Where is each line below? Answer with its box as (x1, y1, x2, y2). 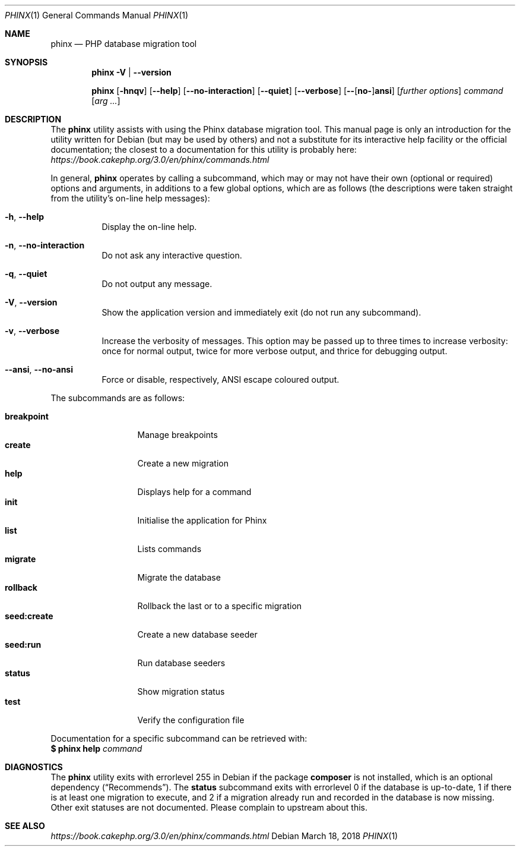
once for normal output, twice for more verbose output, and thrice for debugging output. (102, 346, 448, 356)
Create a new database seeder (137, 629, 258, 639)
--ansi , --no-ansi (5, 364, 73, 374)
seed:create (5, 611, 53, 621)
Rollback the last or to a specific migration (137, 601, 302, 611)
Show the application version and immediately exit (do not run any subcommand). (102, 307, 421, 317)
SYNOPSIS (5, 57, 48, 67)
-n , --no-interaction (5, 240, 85, 250)
